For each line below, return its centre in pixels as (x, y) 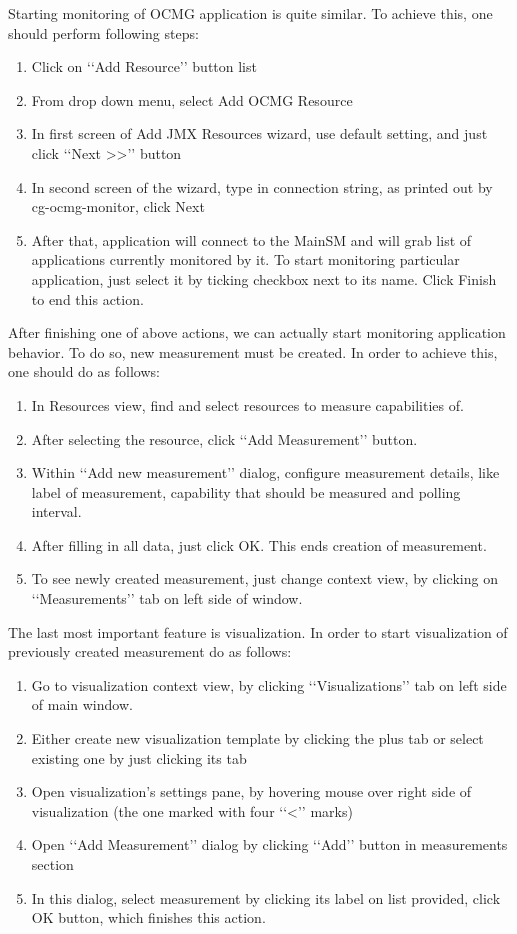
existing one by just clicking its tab (139, 757)
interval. (56, 511)
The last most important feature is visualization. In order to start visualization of (258, 631)
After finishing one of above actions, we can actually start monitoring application (257, 332)
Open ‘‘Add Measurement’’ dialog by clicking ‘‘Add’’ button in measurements (269, 844)
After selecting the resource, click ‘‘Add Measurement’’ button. (224, 438)
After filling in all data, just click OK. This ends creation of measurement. (259, 544)
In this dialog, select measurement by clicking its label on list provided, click (266, 897)
